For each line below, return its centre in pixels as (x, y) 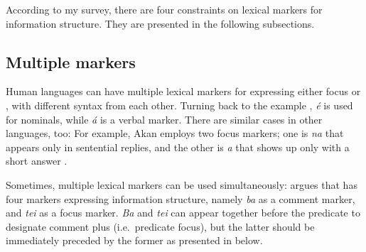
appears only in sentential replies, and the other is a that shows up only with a (178, 147)
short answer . (37, 161)
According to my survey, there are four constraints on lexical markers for (164, 9)
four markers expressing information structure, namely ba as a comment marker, (181, 198)
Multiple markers (71, 61)
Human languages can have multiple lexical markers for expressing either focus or (183, 91)
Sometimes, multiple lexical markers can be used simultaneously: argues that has (182, 184)
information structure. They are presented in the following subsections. (160, 23)
